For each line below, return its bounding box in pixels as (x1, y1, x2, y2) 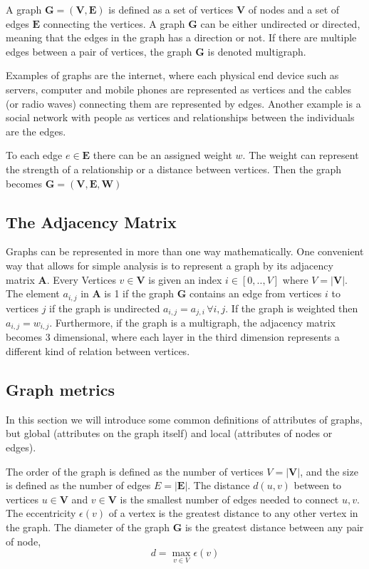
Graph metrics (6, 379, 115, 401)
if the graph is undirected (49, 300, 160, 315)
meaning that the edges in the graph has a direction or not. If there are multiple (6, 30, 357, 45)
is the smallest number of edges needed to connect (120, 491, 339, 506)
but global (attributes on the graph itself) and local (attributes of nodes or (6, 426, 333, 441)
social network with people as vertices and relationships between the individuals (6, 110, 355, 125)
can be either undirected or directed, (200, 16, 360, 31)
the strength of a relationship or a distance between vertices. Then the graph (6, 161, 342, 176)
